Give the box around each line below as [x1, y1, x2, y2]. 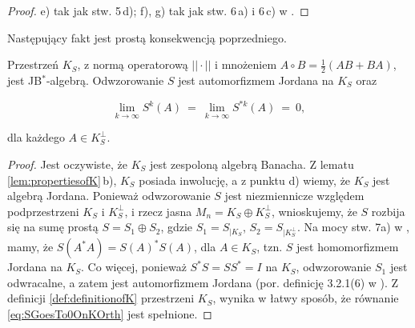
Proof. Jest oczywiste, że [7, 155, 127, 172]
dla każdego [7, 129, 65, 146]
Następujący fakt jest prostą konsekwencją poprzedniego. [7, 29, 287, 46]
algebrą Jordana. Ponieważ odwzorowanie [7, 187, 211, 204]
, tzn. [256, 238, 283, 255]
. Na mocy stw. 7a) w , [296, 218, 409, 235]
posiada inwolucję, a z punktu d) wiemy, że [139, 171, 351, 188]
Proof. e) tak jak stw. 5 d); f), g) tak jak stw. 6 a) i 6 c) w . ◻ [7, 2, 309, 18]
